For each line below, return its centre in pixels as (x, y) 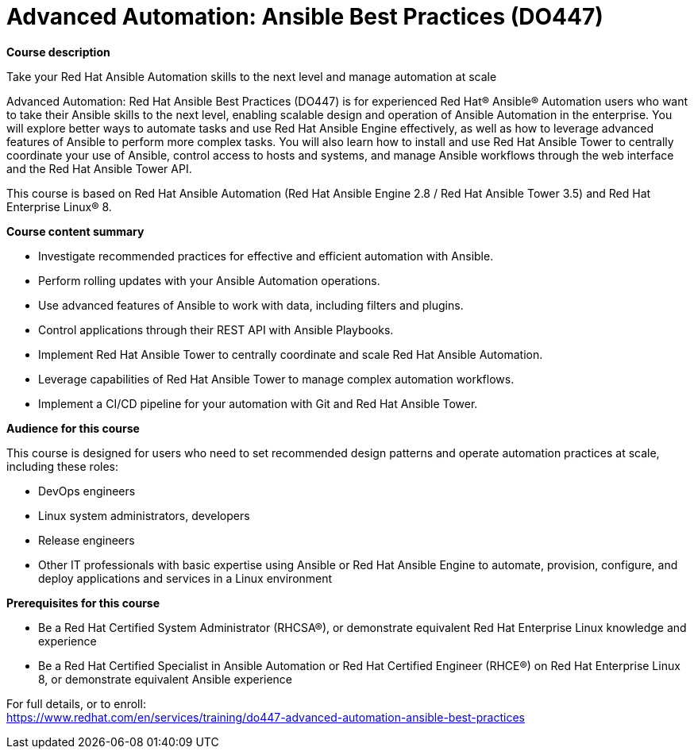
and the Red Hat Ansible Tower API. (99, 168)
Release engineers (87, 540)
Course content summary (75, 231)
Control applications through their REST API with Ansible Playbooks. (216, 329)
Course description (58, 52)
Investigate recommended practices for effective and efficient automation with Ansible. (266, 256)
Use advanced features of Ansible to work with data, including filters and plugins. (251, 305)
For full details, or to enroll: (76, 703)
